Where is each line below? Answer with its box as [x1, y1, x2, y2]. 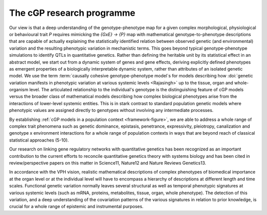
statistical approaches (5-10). [9, 137, 69, 143]
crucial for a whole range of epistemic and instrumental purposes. [9, 204, 143, 210]
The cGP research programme [9, 7, 135, 18]
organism [9, 87, 29, 93]
